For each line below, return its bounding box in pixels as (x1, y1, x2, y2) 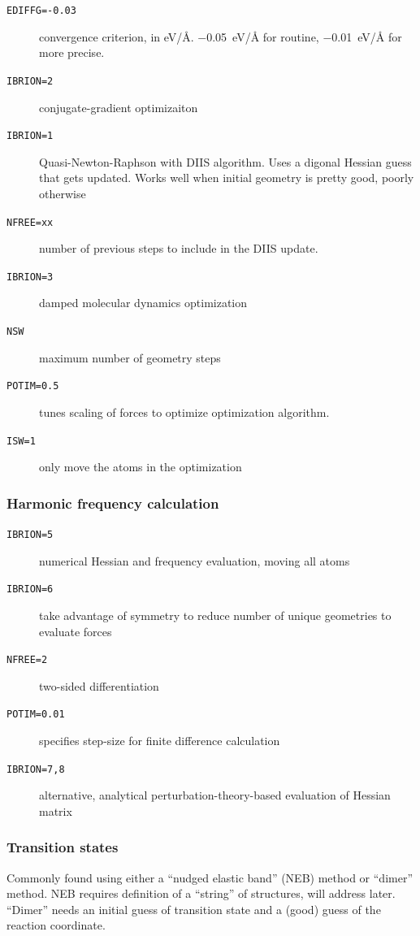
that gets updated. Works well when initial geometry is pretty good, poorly (39, 169, 414, 186)
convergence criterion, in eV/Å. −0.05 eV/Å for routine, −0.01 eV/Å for (39, 28, 402, 45)
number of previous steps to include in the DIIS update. (39, 240, 318, 257)
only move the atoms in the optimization (39, 458, 242, 475)
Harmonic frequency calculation (6, 492, 219, 513)
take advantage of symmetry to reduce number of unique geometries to (39, 606, 392, 623)
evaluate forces (39, 622, 112, 639)
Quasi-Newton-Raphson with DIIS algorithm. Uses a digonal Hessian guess (39, 153, 412, 170)
